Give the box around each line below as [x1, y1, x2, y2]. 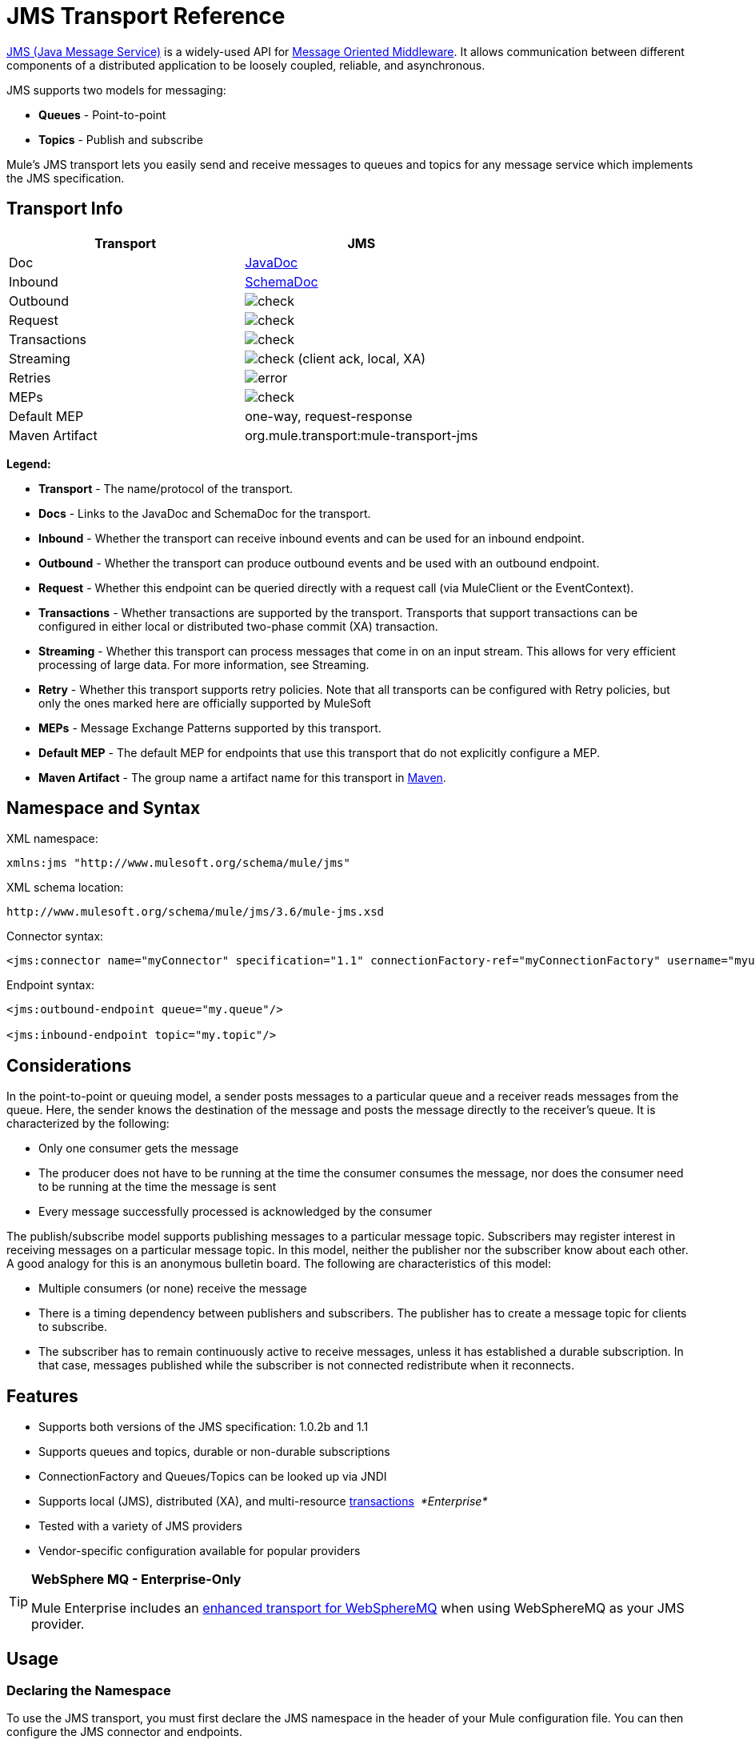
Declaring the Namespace [6, 1682, 171, 1698]
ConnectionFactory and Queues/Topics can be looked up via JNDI [38, 1469, 387, 1484]
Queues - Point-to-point [38, 107, 166, 122]
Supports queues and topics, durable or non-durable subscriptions [38, 1445, 390, 1459]
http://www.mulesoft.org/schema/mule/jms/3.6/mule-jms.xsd [6, 905, 385, 919]
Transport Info [6, 198, 123, 219]
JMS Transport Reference [6, 2, 286, 30]
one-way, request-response [245, 407, 413, 424]
